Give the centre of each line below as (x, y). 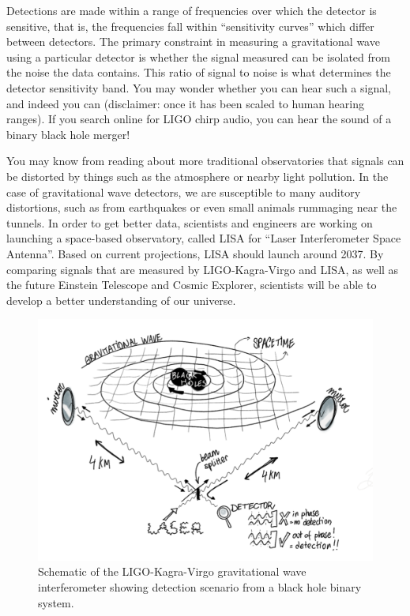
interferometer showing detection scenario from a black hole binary (200, 587)
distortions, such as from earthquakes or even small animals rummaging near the (202, 207)
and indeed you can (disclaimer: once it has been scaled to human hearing (185, 103)
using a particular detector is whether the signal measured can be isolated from (198, 56)
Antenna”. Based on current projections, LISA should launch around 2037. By (195, 253)
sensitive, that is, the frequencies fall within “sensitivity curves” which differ (190, 26)
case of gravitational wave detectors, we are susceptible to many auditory (184, 192)
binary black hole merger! (68, 134)
